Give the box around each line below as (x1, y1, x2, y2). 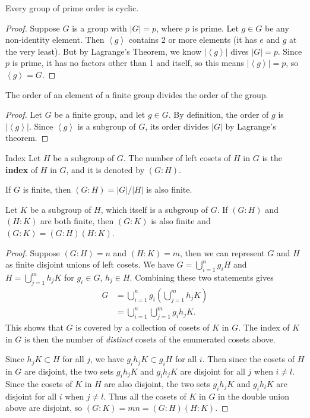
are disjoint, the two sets (24, 365, 114, 378)
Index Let (5, 151, 41, 164)
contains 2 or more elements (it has (128, 33, 257, 46)
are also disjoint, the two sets (104, 377, 210, 389)
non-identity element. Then (5, 33, 105, 46)
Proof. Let (5, 108, 42, 121)
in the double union (218, 389, 289, 402)
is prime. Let (192, 21, 239, 34)
